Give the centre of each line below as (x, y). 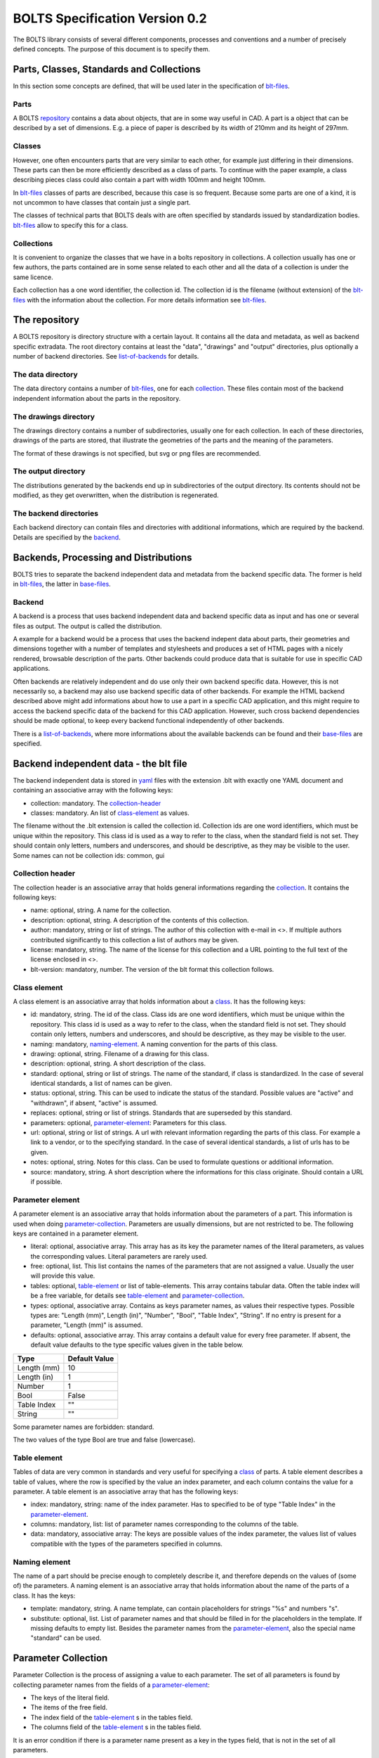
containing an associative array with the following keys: (93, 790)
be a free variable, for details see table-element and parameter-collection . (138, 1296)
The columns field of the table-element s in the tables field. (116, 1727)
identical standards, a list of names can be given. (101, 1084)
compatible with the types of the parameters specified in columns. (126, 1544)
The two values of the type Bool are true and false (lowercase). (104, 1439)
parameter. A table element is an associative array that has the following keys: (126, 1491)
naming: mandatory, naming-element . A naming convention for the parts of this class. (154, 1044)
